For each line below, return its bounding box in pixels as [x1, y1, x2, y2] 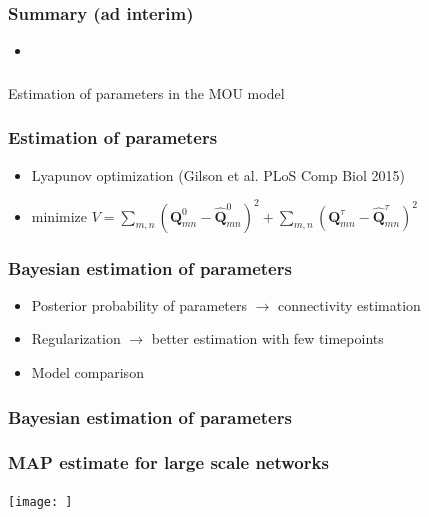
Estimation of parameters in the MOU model [8, 82, 285, 103]
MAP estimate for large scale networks [8, 450, 329, 475]
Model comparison [31, 362, 144, 383]
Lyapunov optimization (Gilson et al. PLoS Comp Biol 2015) [31, 164, 405, 185]
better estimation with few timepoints [151, 328, 384, 349]
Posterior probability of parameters [31, 294, 248, 315]
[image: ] [8, 494, 73, 509]
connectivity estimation [278, 294, 421, 315]
